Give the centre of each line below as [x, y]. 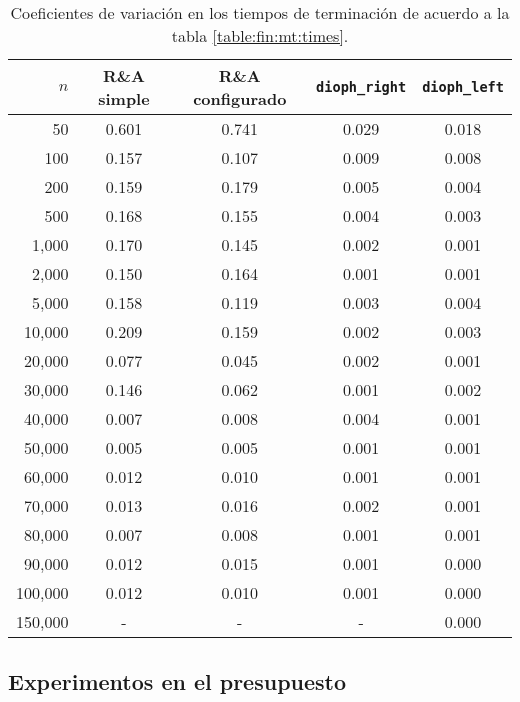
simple [124, 98]
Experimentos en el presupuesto [177, 681]
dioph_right [361, 87]
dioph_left [463, 87]
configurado [240, 98]
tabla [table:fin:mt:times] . [260, 35]
